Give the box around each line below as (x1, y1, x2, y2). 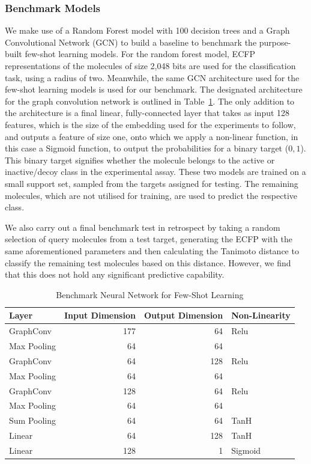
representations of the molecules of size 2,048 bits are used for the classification (5, 60, 296, 72)
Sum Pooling (9, 414, 56, 427)
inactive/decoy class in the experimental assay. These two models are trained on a (5, 165, 306, 178)
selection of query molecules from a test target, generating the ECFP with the (5, 233, 292, 245)
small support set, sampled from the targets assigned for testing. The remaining (5, 177, 298, 189)
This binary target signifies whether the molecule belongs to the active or (5, 153, 275, 166)
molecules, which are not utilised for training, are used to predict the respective (5, 189, 298, 201)
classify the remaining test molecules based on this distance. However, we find (5, 256, 291, 269)
